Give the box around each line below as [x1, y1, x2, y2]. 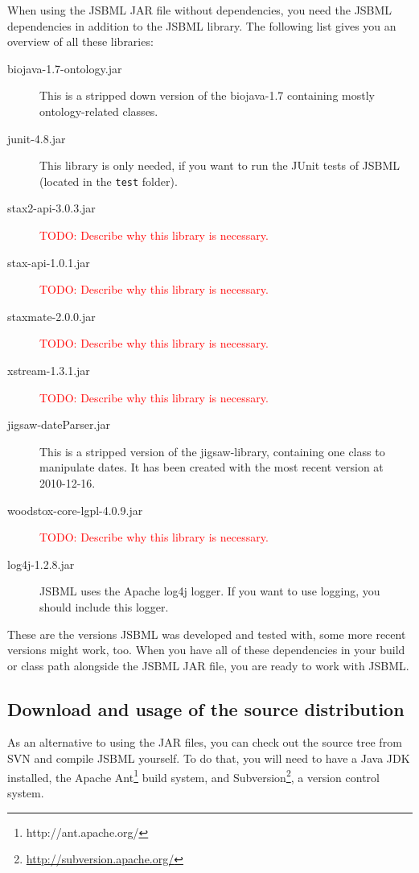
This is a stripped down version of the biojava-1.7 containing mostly [39, 87, 375, 104]
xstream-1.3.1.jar [7, 361, 90, 378]
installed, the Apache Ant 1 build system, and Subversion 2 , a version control [7, 766, 380, 785]
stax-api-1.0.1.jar [7, 253, 90, 270]
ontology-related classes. [39, 102, 158, 119]
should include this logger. [39, 598, 169, 615]
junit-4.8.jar [7, 130, 66, 146]
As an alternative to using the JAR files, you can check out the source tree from [7, 734, 402, 751]
